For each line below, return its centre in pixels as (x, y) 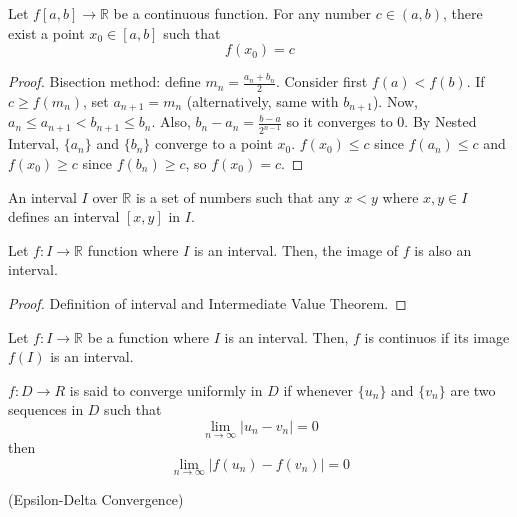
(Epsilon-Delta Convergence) (96, 498)
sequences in (46, 409)
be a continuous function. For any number (242, 13)
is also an (443, 249)
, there (463, 13)
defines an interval (64, 216)
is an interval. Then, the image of (296, 249)
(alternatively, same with (262, 101)
